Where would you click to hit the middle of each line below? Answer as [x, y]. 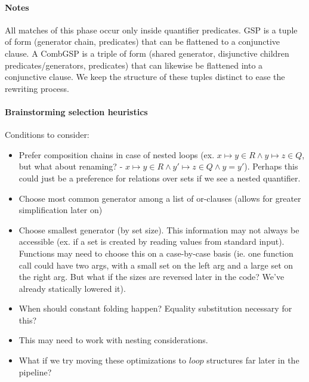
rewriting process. [37, 88]
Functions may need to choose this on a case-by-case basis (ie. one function [156, 253]
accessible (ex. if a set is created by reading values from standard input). [152, 241]
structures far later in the [253, 360]
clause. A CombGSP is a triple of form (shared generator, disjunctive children [147, 53]
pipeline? [35, 372]
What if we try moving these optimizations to [102, 360]
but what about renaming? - [71, 166]
